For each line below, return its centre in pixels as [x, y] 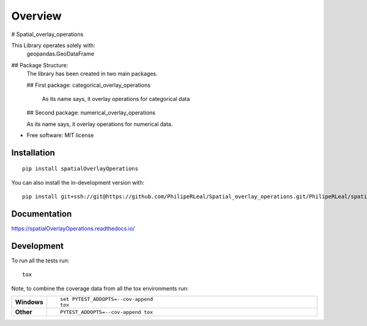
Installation [33, 153]
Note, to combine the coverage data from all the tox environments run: [100, 288]
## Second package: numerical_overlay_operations [91, 113]
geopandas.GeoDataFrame [61, 54]
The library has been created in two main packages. [92, 74]
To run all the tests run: [40, 261]
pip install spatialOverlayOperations [80, 169]
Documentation [42, 214]
